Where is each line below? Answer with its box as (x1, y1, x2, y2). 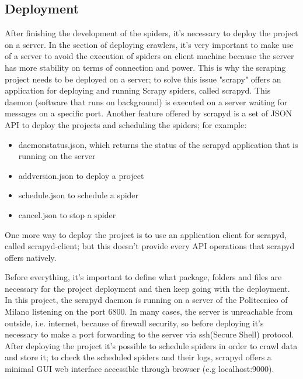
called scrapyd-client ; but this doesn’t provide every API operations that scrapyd (5, 240, 295, 252)
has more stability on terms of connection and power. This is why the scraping (5, 61, 286, 73)
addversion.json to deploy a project (18, 169, 144, 181)
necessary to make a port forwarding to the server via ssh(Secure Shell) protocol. (5, 328, 294, 340)
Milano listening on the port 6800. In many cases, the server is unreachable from (5, 305, 293, 318)
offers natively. (5, 251, 57, 263)
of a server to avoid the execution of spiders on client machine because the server (5, 50, 294, 62)
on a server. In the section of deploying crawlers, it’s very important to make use (5, 38, 294, 50)
